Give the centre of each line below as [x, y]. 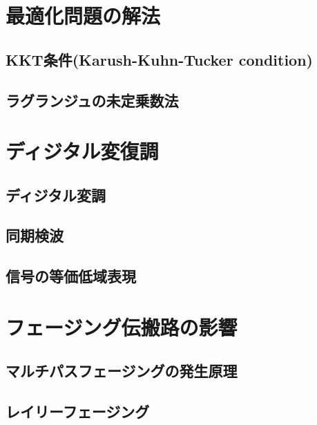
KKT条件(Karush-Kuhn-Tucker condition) [159, 59]
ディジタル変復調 [82, 151]
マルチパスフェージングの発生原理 [122, 371]
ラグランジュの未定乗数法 [92, 100]
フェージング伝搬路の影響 [122, 327]
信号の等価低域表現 [71, 276]
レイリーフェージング [78, 412]
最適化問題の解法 [83, 16]
